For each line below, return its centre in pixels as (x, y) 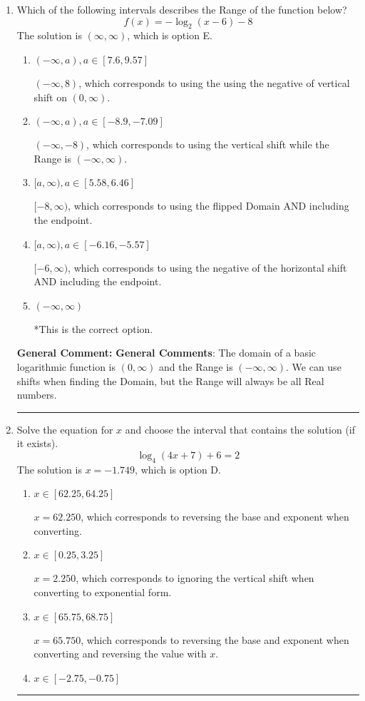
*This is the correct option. (93, 328)
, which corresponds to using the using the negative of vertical (214, 82)
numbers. (37, 395)
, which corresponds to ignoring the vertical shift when (195, 578)
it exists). (37, 443)
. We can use (314, 366)
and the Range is (196, 366)
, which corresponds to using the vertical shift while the (208, 144)
